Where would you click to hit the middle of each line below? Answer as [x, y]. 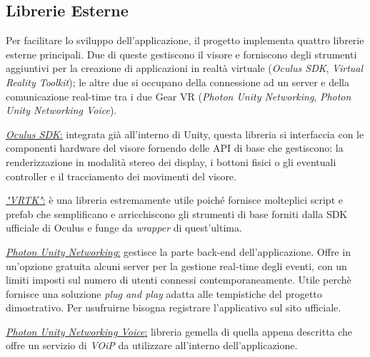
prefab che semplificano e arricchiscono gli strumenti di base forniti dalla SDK [177, 213]
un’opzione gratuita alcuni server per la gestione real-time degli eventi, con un [176, 265]
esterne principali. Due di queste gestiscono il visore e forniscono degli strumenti [181, 54]
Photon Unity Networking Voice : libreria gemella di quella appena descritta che [179, 331]
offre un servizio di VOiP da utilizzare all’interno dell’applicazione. [152, 345]
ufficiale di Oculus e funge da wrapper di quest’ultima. [124, 228]
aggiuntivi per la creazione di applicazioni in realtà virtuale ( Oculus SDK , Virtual [185, 68]
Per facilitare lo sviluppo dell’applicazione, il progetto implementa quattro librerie [185, 40]
